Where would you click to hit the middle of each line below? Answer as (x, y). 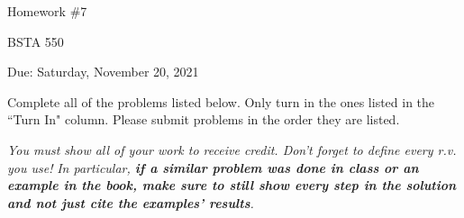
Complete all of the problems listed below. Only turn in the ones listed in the (221, 101)
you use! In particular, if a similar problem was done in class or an (213, 167)
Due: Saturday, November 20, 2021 (103, 72)
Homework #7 (47, 11)
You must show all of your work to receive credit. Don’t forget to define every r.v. (232, 149)
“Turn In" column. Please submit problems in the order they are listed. (204, 119)
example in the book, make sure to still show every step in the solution (232, 185)
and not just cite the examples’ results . (131, 202)
